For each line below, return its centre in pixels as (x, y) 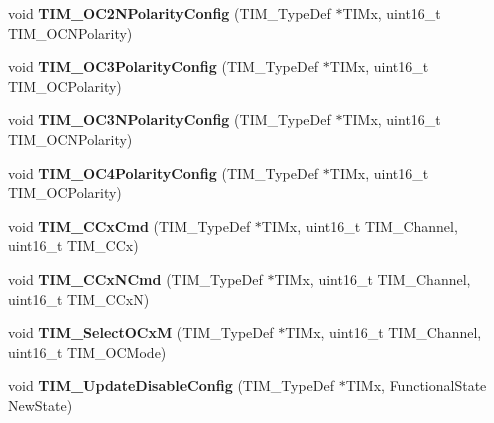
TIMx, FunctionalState (416, 385)
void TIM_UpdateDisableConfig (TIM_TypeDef (171, 385)
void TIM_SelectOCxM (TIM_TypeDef (141, 332)
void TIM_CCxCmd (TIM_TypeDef (129, 225)
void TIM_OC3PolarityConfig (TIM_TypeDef (163, 66)
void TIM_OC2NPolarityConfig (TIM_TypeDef (169, 13)
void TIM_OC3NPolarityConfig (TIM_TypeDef (169, 119)
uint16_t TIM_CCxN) (79, 298)
